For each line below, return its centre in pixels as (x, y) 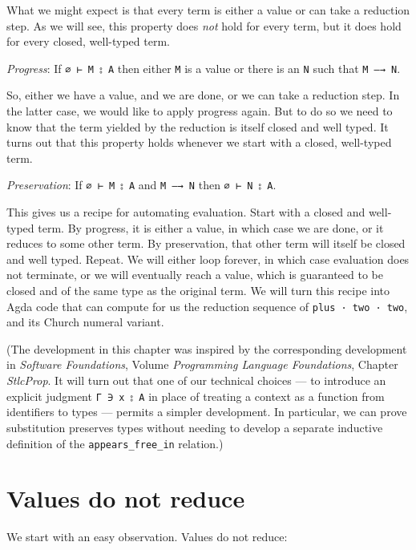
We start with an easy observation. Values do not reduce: (147, 537)
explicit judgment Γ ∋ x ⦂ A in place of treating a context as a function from (196, 396)
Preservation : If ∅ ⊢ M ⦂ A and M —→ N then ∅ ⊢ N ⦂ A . (141, 185)
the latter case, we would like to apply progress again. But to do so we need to (200, 111)
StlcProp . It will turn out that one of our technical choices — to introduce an (196, 380)
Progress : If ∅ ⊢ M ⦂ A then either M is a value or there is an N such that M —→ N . (204, 68)
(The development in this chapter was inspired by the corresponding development (207, 348)
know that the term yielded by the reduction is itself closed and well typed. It (198, 126)
